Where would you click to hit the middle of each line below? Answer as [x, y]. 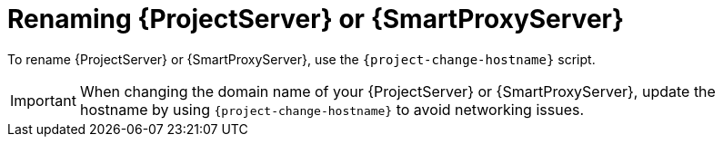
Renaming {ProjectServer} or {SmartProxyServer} [316, 19]
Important [43, 100]
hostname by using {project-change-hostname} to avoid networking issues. [332, 109]
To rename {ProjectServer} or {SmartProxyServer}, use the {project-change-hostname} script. [301, 59]
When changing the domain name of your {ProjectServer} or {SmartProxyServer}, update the [397, 91]
